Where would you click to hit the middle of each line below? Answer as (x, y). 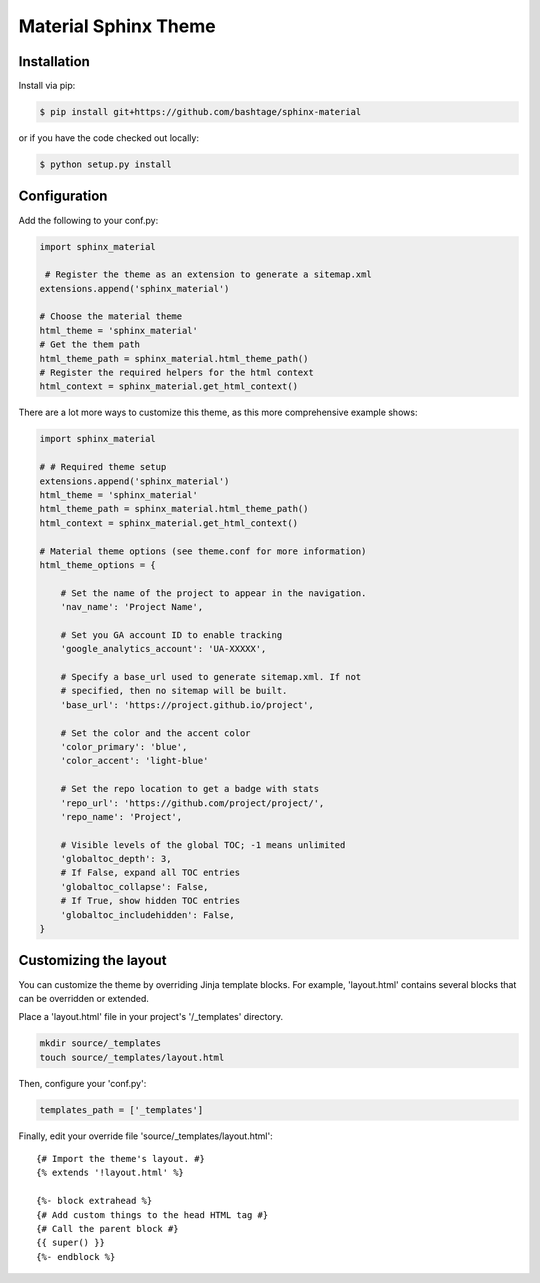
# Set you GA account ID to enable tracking (171, 634)
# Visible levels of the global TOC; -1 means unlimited (203, 844)
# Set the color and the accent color (155, 733)
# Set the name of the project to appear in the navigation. (213, 593)
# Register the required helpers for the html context (176, 373)
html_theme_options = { (98, 564)
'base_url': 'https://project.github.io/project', (187, 704)
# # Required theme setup (103, 467)
